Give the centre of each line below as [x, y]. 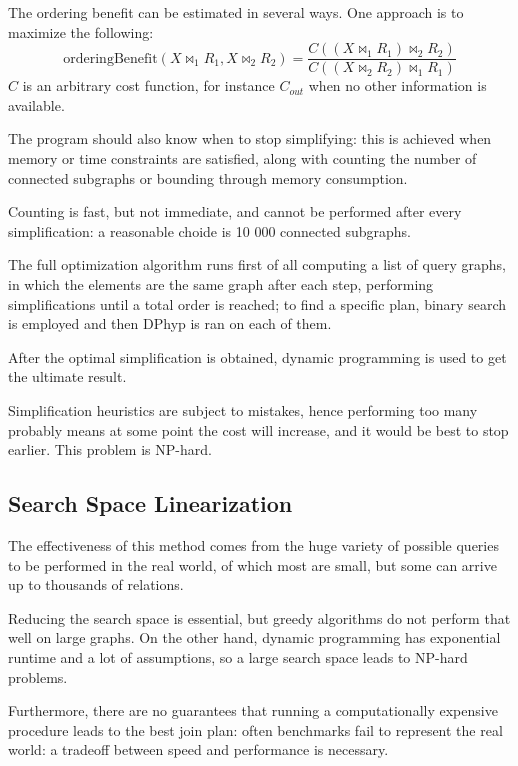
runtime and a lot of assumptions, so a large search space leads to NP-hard [238, 656]
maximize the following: [81, 31]
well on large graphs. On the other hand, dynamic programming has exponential [254, 637]
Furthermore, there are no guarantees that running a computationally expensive [253, 710]
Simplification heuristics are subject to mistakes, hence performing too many [243, 409]
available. [36, 104]
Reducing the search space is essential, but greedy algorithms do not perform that [259, 617]
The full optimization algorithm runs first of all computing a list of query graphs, [257, 264]
